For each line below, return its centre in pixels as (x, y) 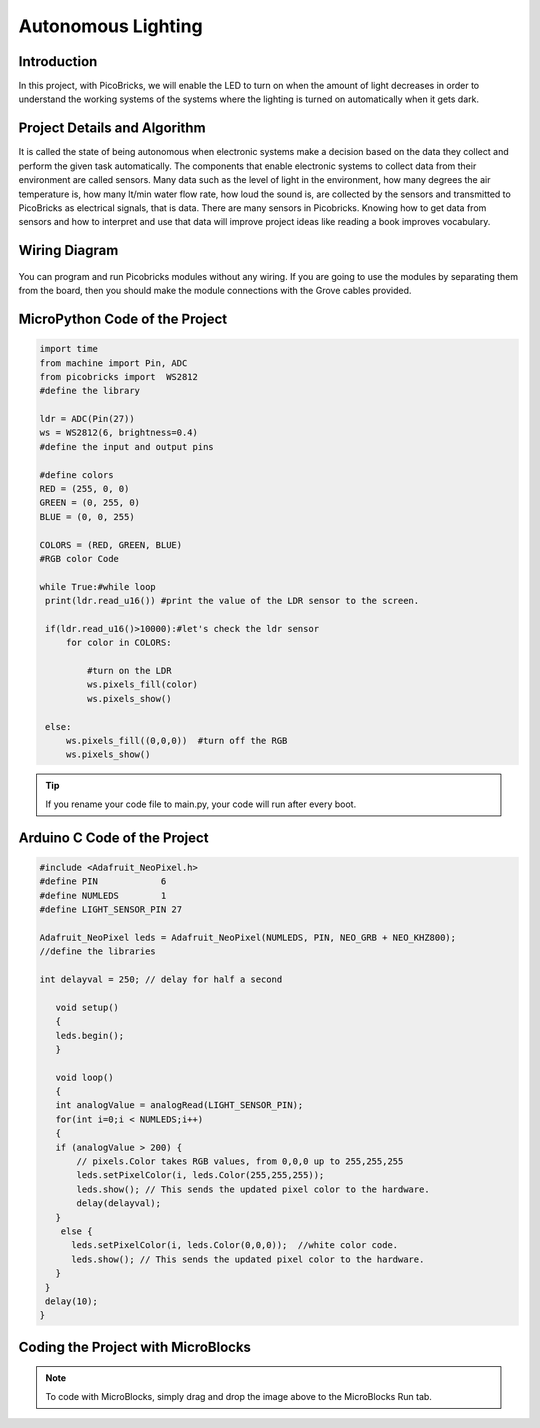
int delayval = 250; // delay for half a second (161, 979)
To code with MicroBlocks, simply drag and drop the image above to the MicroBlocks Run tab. (238, 1396)
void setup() (87, 1007)
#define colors (76, 474)
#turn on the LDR (129, 671)
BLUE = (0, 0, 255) (87, 516)
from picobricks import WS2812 (119, 376)
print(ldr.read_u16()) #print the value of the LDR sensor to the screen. (232, 601)
